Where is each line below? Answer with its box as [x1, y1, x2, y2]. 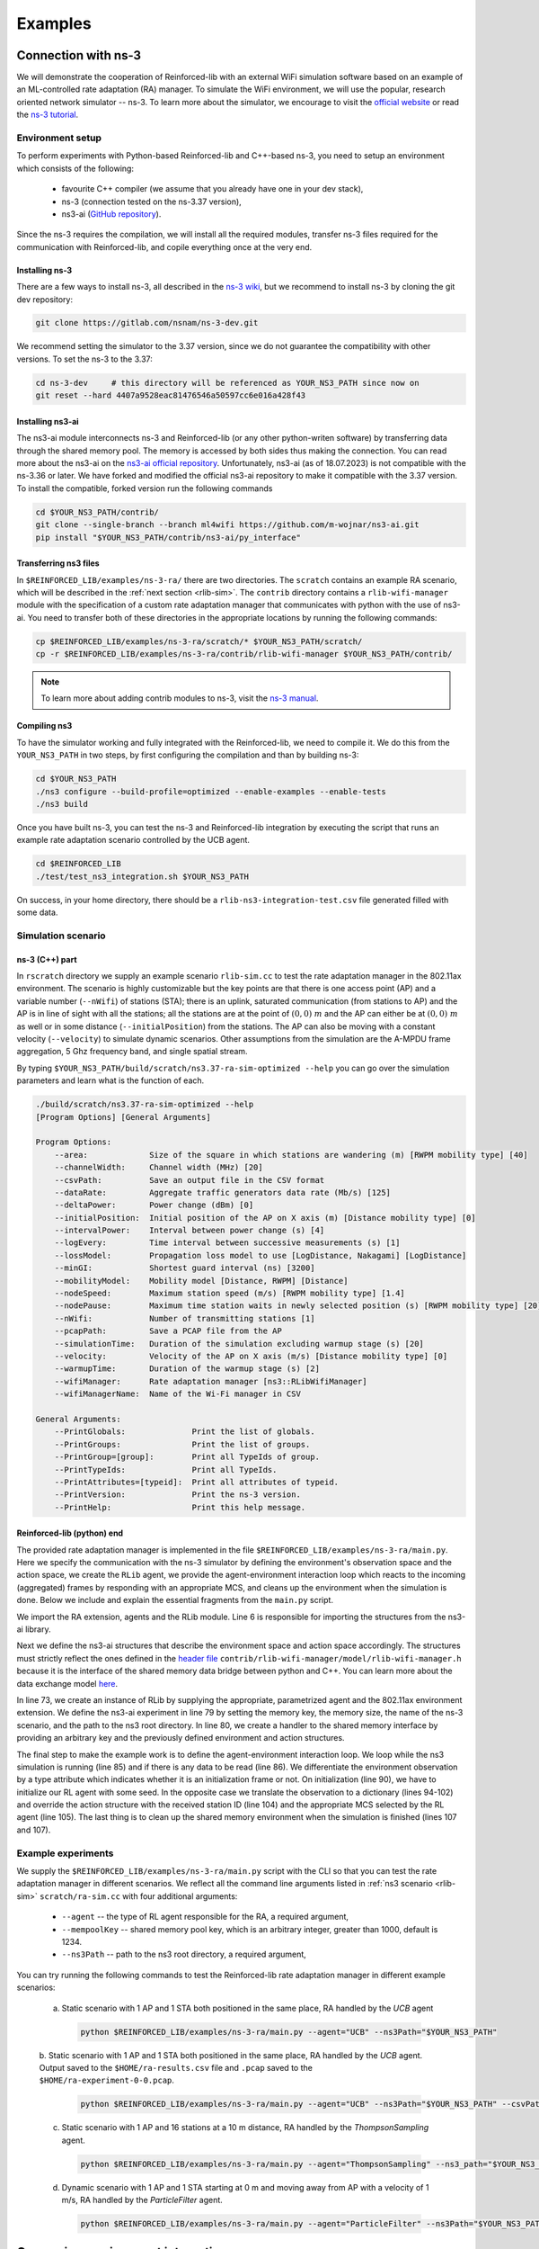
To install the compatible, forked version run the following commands [16, 482, 273, 494]
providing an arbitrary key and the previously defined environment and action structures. [16, 1733, 345, 1743]
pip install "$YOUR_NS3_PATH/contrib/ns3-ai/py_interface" [35, 532, 301, 542]
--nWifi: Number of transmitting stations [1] [54, 1313, 315, 1323]
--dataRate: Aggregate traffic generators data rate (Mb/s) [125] [54, 1187, 391, 1197]
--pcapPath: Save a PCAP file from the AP [54, 1326, 282, 1336]
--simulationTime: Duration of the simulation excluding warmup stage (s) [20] [54, 1339, 424, 1349]
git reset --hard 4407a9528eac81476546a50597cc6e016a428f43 [35, 390, 306, 400]
